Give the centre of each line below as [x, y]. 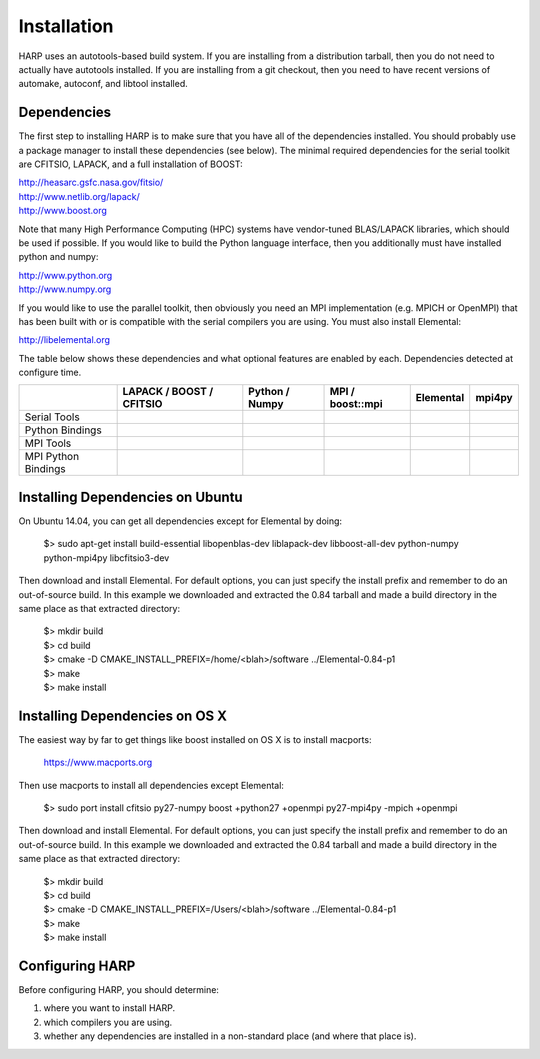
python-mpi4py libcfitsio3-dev [106, 557]
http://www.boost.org [62, 211]
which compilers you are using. [108, 1022]
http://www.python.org [65, 275]
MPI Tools [48, 443]
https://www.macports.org [98, 762]
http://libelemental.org [64, 340]
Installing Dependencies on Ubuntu [131, 496]
